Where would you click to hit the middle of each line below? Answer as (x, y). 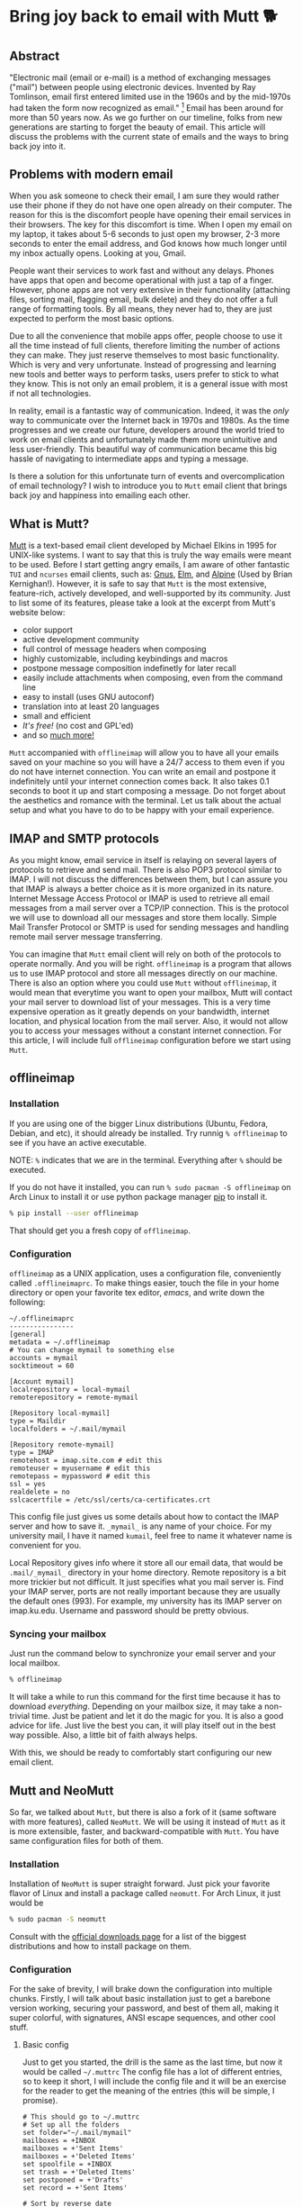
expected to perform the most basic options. (92, 319)
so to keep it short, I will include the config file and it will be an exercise (154, 2082)
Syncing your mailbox (58, 1633)
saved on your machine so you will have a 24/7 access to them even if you (147, 762)
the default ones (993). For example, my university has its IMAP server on (146, 1601)
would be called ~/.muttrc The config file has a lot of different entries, (152, 2072)
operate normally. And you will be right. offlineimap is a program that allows (151, 964)
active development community (80, 640)
